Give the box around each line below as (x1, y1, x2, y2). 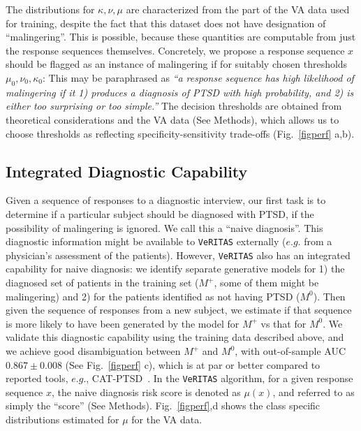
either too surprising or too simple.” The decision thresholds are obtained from (6, 98, 342, 113)
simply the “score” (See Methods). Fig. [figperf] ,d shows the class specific (6, 398, 321, 413)
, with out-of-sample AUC (235, 344, 346, 358)
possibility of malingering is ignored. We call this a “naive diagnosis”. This (6, 220, 323, 235)
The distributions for (6, 2, 95, 16)
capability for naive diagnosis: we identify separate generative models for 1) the (6, 261, 345, 276)
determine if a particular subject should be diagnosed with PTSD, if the (6, 206, 314, 221)
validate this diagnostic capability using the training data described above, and (6, 330, 344, 344)
